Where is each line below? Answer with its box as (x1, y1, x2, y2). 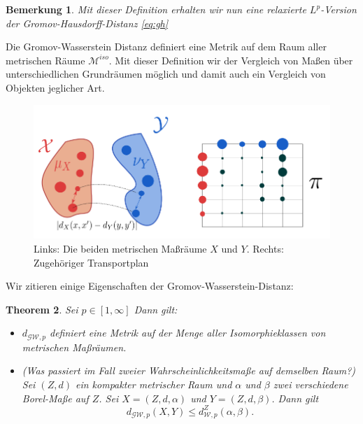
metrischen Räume (6, 52, 85, 67)
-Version (320, 2, 357, 16)
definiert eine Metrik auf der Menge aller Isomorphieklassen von (49, 325, 326, 340)
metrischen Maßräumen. (22, 339, 127, 354)
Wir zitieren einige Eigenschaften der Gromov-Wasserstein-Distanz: (6, 278, 294, 293)
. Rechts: (246, 241, 284, 256)
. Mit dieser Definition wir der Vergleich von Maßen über (108, 52, 353, 67)
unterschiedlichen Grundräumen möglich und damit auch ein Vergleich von (6, 66, 326, 81)
